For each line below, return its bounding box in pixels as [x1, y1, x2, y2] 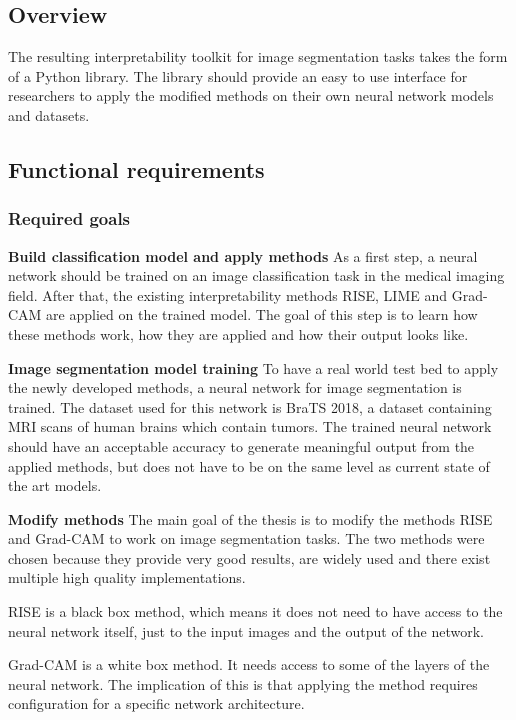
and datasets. [8, 104, 90, 125]
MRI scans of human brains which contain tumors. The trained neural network [8, 416, 492, 437]
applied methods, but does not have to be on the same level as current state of [8, 455, 490, 476]
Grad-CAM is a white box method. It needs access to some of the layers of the [8, 654, 490, 675]
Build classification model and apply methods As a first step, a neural [8, 245, 478, 266]
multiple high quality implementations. [8, 567, 246, 588]
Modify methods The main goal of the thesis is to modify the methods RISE [8, 508, 493, 529]
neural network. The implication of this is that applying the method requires [8, 673, 478, 694]
